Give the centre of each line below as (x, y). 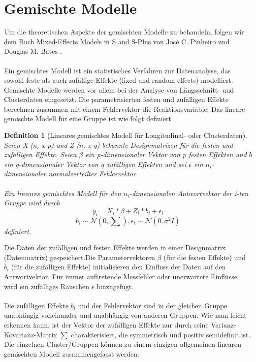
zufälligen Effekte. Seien (40, 154)
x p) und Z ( (60, 145)
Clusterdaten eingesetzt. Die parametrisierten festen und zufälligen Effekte (116, 99)
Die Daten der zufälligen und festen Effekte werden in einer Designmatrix (115, 247)
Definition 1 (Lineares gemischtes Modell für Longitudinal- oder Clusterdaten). (126, 135)
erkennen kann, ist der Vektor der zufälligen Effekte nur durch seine (106, 324)
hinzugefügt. (115, 286)
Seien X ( (19, 145)
